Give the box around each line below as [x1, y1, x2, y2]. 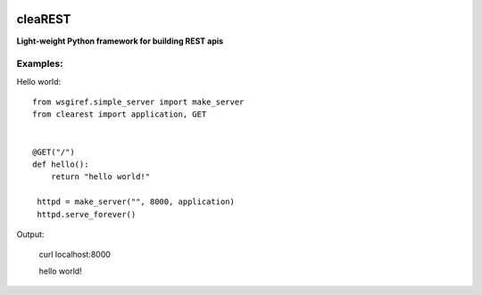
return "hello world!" [50, 172, 151, 182]
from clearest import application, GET [32, 110, 207, 119]
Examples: [16, 58, 63, 70]
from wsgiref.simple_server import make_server [32, 97, 245, 107]
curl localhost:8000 [38, 250, 112, 260]
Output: [16, 228, 45, 240]
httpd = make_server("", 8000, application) [37, 197, 236, 207]
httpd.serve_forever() [37, 209, 137, 219]
